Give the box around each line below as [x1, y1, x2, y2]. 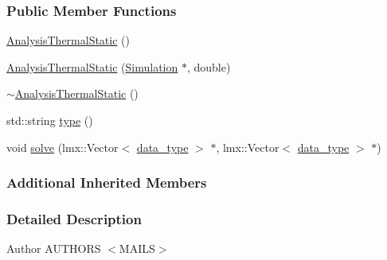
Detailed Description [6, 208, 142, 228]
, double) [186, 58, 231, 75]
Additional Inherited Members [6, 173, 207, 192]
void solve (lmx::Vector [6, 138, 119, 155]
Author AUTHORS [6, 240, 101, 257]
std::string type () [6, 112, 93, 128]
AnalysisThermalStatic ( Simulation [6, 58, 178, 75]
